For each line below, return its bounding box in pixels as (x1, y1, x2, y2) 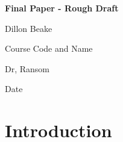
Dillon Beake (5, 22, 52, 34)
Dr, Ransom (5, 62, 50, 75)
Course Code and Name (5, 42, 93, 55)
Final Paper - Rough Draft (5, 2, 119, 14)
